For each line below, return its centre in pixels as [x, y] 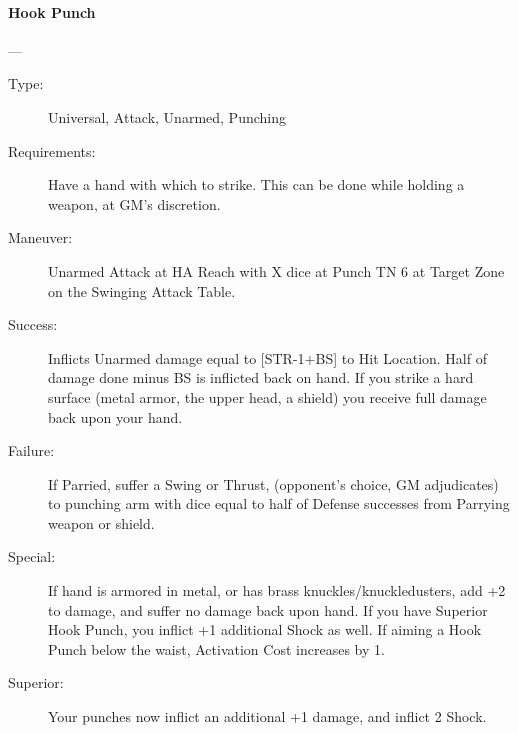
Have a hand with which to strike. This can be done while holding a [256, 184]
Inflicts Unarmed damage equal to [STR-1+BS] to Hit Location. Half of [267, 357]
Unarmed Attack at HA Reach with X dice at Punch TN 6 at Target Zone [276, 270]
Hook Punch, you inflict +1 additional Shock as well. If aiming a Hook [265, 629]
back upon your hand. [115, 416]
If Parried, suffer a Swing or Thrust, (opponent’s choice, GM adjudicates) [273, 483]
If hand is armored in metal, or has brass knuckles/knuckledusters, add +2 [277, 590]
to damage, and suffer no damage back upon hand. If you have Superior [268, 609]
